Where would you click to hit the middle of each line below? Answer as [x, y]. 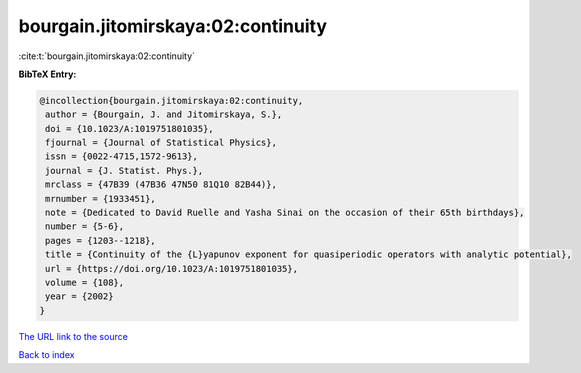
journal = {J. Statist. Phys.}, [124, 170]
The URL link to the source [73, 336]
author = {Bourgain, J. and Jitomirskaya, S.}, [164, 114]
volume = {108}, [85, 282]
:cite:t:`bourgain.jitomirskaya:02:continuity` [106, 56]
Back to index [46, 355]
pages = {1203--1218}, [101, 240]
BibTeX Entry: [47, 74]
